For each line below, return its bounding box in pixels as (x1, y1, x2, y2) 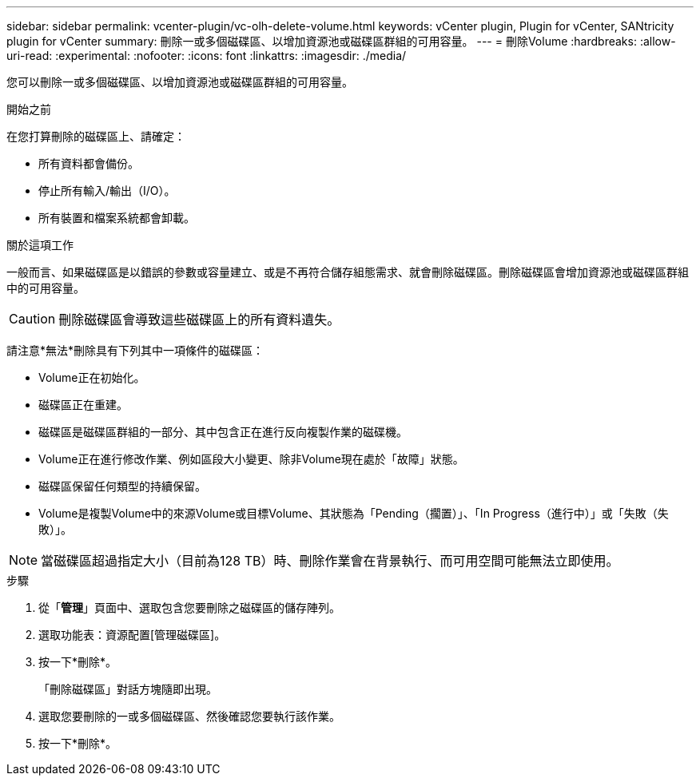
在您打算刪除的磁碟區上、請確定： (6, 129, 185, 143)
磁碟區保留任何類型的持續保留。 (38, 479, 206, 493)
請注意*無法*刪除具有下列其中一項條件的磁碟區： (6, 343, 264, 357)
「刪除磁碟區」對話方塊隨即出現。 (38, 682, 217, 696)
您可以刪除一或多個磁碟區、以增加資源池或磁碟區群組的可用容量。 (6, 75, 353, 89)
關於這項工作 (6, 238, 74, 252)
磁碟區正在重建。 (38, 398, 128, 411)
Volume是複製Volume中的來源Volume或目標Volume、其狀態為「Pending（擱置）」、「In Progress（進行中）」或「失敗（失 (38, 506, 669, 520)
